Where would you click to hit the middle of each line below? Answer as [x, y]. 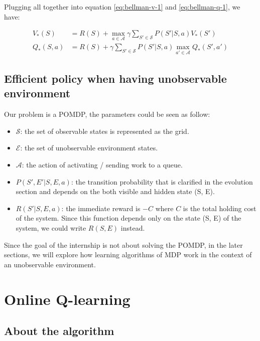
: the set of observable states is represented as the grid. [105, 131]
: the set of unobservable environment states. [89, 148]
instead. [133, 228]
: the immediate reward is [101, 208]
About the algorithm [59, 331]
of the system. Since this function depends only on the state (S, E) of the [128, 218]
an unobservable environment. [50, 264]
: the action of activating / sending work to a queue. [102, 165]
